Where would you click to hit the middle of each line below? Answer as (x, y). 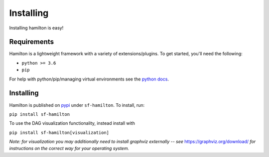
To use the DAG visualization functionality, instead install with (72, 123)
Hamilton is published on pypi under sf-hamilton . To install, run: (77, 105)
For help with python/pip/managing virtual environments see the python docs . (89, 79)
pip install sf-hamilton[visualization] (59, 132)
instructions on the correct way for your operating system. (69, 149)
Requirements (32, 42)
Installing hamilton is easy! (36, 28)
